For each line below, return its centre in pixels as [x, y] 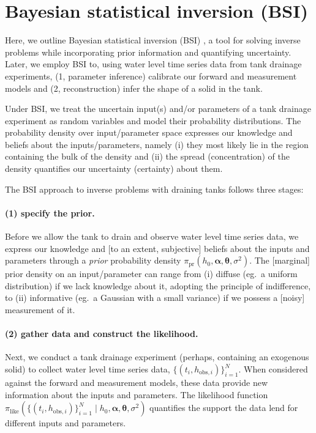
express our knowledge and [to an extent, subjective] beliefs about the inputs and [157, 248]
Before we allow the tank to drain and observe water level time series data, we [152, 236]
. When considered [273, 369]
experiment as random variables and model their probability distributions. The [153, 120]
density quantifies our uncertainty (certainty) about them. [114, 168]
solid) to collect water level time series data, [88, 369]
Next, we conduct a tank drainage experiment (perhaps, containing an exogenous [157, 357]
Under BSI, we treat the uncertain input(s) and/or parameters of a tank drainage [158, 109]
